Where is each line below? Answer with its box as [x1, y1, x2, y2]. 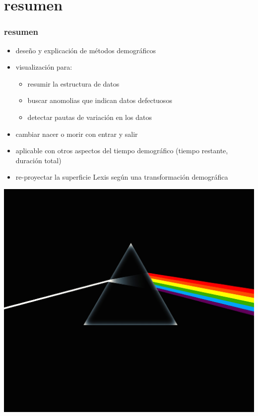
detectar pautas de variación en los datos [27, 111, 152, 122]
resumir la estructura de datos [27, 78, 120, 89]
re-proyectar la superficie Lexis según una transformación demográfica [15, 172, 228, 182]
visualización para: [15, 62, 72, 72]
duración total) [15, 155, 62, 165]
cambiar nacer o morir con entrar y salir [15, 128, 138, 139]
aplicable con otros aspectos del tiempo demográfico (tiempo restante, [15, 145, 228, 156]
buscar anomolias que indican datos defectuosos [27, 95, 172, 105]
